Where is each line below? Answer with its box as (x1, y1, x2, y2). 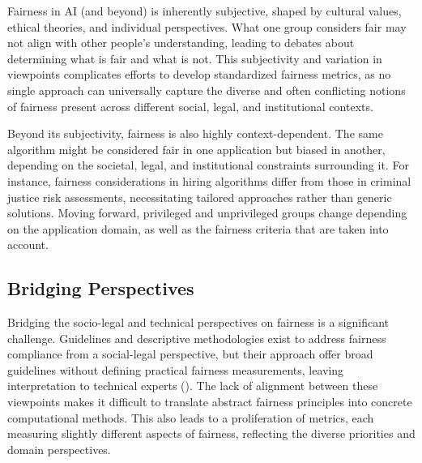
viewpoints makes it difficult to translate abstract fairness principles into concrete (7, 393, 412, 410)
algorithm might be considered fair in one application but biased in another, (7, 140, 386, 157)
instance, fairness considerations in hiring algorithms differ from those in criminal (7, 172, 411, 189)
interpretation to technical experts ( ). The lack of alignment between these (7, 377, 378, 394)
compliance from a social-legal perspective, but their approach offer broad (7, 345, 373, 362)
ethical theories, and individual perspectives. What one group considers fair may (7, 18, 407, 35)
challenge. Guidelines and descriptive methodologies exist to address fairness (7, 329, 386, 346)
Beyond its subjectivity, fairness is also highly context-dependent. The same (7, 125, 383, 142)
